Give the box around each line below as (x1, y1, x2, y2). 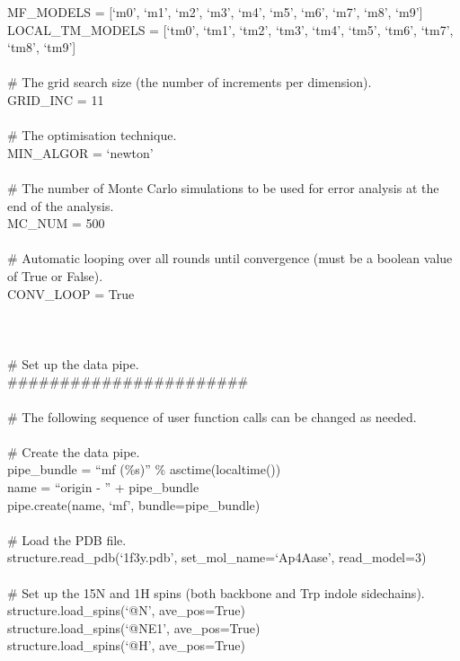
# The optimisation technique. (7, 126, 177, 145)
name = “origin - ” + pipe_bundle (7, 478, 199, 497)
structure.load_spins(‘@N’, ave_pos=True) (7, 601, 245, 620)
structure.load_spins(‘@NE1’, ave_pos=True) (7, 618, 261, 637)
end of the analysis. (7, 196, 114, 215)
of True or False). (7, 266, 103, 285)
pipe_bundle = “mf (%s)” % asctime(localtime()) (7, 460, 281, 479)
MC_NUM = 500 (7, 214, 105, 233)
